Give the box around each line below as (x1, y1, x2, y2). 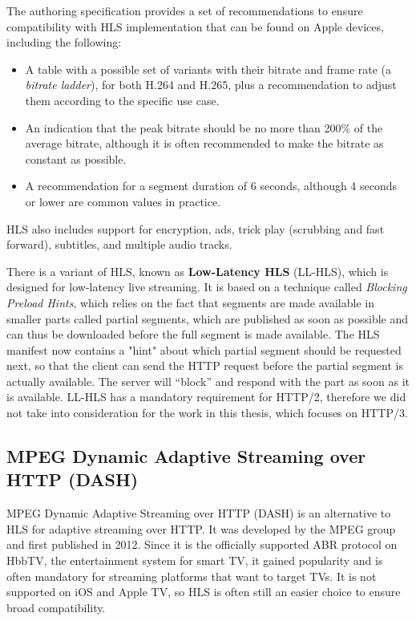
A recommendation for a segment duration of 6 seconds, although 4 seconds (25, 177, 398, 194)
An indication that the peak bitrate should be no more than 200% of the (25, 119, 383, 136)
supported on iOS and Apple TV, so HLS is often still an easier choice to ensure (6, 583, 401, 600)
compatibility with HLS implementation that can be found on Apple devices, (6, 18, 384, 34)
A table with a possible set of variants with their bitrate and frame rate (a (25, 60, 392, 77)
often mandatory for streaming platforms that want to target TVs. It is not (6, 567, 377, 584)
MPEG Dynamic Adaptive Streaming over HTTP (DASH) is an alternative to (6, 505, 391, 522)
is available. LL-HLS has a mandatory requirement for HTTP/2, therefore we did (6, 388, 406, 405)
